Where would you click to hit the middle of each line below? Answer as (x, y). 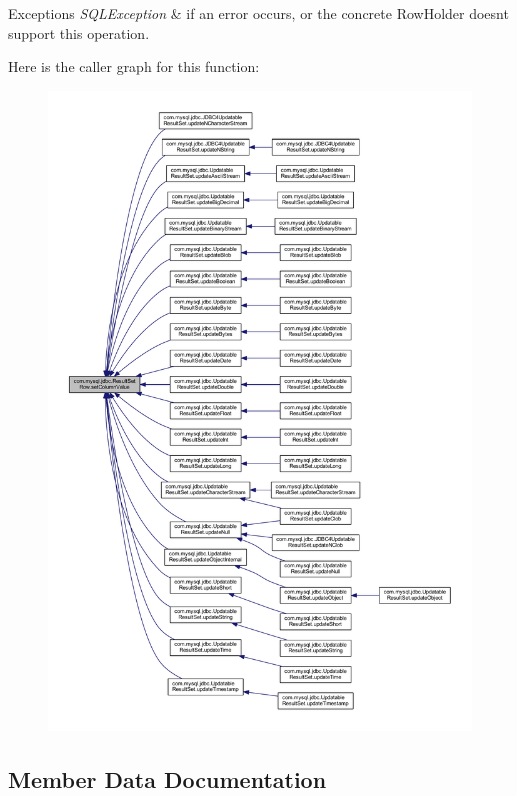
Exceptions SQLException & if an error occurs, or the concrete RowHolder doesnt (258, 13)
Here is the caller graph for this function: (134, 66)
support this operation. (79, 32)
